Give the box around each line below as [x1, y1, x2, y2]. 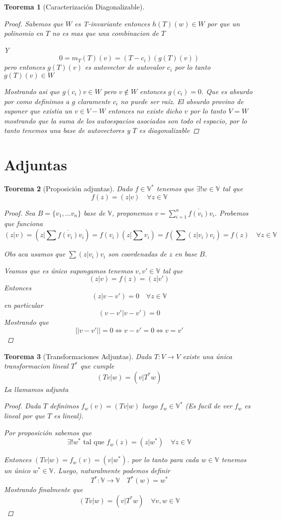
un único [4, 465, 30, 476]
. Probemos [214, 207, 249, 218]
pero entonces [4, 62, 45, 72]
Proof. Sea [4, 207, 35, 218]
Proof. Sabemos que [4, 18, 63, 28]
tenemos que [156, 183, 194, 194]
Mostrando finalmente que [4, 484, 83, 495]
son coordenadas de [108, 249, 167, 259]
